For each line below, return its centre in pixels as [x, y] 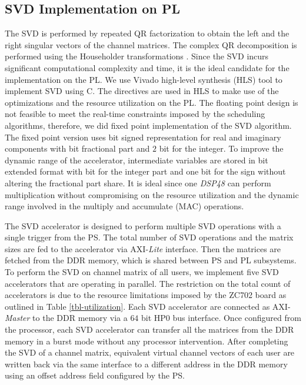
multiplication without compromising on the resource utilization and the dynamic [152, 194]
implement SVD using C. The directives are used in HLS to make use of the [142, 91]
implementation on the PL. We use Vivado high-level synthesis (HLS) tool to [144, 79]
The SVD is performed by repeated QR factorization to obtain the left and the [147, 33]
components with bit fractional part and [77, 148]
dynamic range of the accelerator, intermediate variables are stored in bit [137, 160]
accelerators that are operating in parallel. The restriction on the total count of [148, 283]
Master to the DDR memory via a [66, 318]
